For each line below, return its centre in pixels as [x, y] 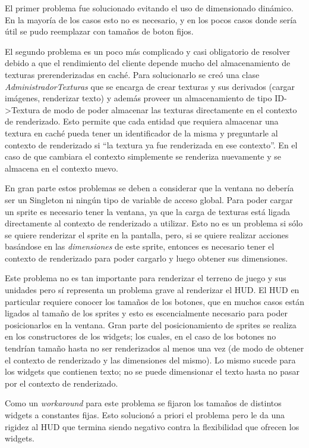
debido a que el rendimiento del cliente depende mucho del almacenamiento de [148, 63]
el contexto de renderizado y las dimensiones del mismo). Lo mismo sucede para [150, 360]
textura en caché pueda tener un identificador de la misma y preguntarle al [141, 133]
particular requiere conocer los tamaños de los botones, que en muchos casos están [154, 301]
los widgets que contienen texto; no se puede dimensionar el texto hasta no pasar [152, 371]
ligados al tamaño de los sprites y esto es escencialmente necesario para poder [146, 313]
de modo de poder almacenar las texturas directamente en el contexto [170, 109]
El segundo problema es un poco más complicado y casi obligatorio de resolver [148, 51]
